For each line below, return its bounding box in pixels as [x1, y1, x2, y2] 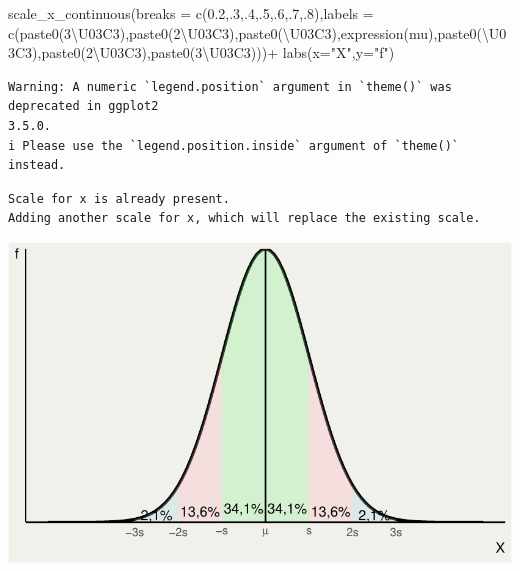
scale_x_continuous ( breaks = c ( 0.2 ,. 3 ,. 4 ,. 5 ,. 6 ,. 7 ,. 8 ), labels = [8, 3, 374, 23]
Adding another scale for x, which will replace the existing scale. [8, 211, 481, 226]
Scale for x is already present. [8, 191, 230, 206]
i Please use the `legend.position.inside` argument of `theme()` [8, 138, 460, 153]
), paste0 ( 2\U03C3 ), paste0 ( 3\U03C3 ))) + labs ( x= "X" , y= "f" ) [32, 42, 395, 63]
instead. [8, 158, 66, 173]
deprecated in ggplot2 [8, 99, 159, 114]
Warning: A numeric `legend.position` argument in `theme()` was [8, 79, 452, 94]
